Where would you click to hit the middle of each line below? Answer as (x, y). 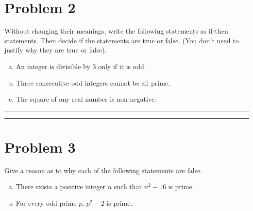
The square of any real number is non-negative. (86, 99)
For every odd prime (46, 203)
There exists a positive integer (61, 186)
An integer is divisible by (53, 66)
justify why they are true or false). (56, 50)
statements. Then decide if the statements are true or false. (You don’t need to (122, 40)
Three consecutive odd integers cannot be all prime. (93, 82)
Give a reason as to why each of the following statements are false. (103, 170)
